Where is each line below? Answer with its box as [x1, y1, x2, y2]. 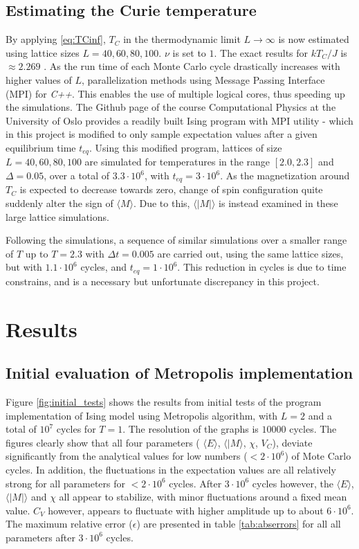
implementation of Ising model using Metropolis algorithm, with [6, 408, 278, 422]
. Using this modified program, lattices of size [89, 140, 282, 154]
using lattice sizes [6, 45, 80, 60]
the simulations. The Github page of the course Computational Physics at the [6, 100, 336, 114]
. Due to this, [133, 196, 190, 210]
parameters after [6, 530, 75, 544]
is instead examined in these [219, 196, 338, 210]
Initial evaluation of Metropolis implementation [6, 362, 353, 384]
